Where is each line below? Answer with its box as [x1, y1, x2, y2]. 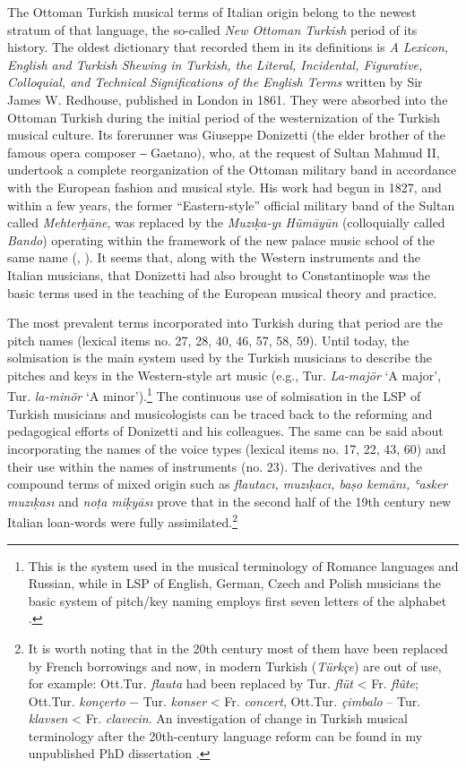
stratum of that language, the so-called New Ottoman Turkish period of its [7, 20, 418, 38]
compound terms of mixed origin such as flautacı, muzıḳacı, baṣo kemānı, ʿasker [7, 474, 448, 493]
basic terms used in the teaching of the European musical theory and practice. [7, 283, 437, 302]
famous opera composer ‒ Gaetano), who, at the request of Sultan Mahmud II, [7, 142, 440, 161]
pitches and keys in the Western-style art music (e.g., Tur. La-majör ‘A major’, [7, 365, 442, 384]
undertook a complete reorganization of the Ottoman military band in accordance [7, 160, 457, 179]
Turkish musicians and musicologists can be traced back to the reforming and [7, 404, 433, 422]
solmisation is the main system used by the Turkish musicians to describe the [7, 348, 433, 367]
